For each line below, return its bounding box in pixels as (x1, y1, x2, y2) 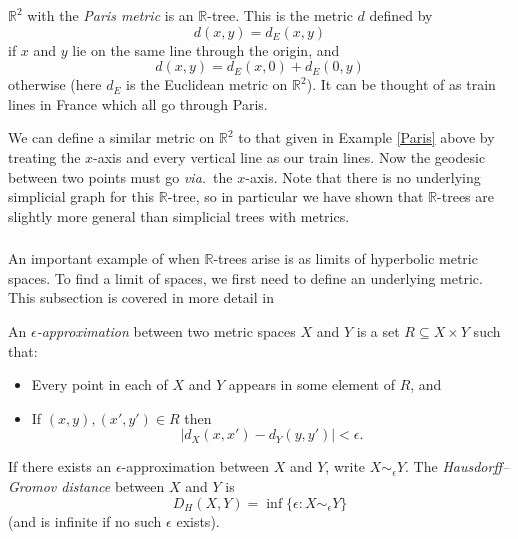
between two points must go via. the (8, 166, 233, 187)
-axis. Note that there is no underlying (245, 166, 481, 187)
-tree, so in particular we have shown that (167, 186, 424, 207)
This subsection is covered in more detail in (8, 287, 274, 308)
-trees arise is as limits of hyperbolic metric (213, 248, 478, 269)
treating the (8, 146, 81, 167)
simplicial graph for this (8, 186, 155, 207)
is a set (356, 321, 400, 342)
